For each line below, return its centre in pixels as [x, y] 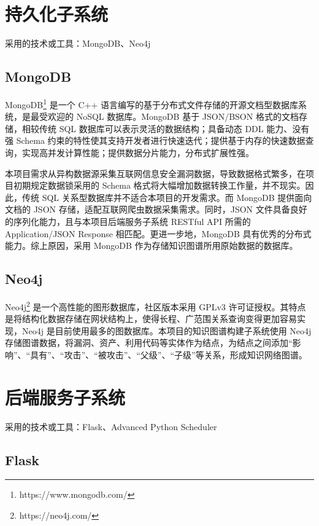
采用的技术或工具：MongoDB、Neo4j [78, 43]
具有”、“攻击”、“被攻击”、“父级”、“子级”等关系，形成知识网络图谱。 [169, 354]
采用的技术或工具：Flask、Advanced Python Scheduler [111, 426]
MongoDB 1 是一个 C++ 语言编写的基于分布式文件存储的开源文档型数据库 [152, 103]
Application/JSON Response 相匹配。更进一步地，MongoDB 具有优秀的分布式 [158, 233]
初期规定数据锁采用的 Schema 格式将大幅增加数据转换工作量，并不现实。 [159, 185]
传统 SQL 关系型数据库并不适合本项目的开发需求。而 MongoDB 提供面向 [167, 197]
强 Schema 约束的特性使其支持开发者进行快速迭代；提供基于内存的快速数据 [155, 140]
